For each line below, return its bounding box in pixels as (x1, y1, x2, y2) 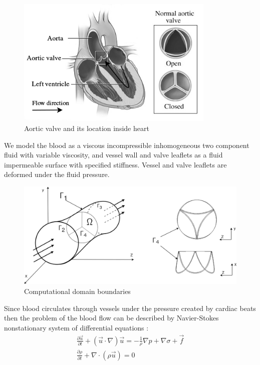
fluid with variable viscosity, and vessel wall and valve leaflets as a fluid (4, 149, 223, 160)
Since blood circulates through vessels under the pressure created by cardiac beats (4, 302, 256, 313)
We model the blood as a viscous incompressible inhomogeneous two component (4, 139, 249, 150)
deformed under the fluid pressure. (4, 169, 110, 179)
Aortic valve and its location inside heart (24, 122, 149, 133)
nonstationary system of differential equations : (4, 322, 149, 332)
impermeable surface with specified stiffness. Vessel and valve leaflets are (4, 159, 227, 169)
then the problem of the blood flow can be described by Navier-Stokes (4, 312, 219, 323)
